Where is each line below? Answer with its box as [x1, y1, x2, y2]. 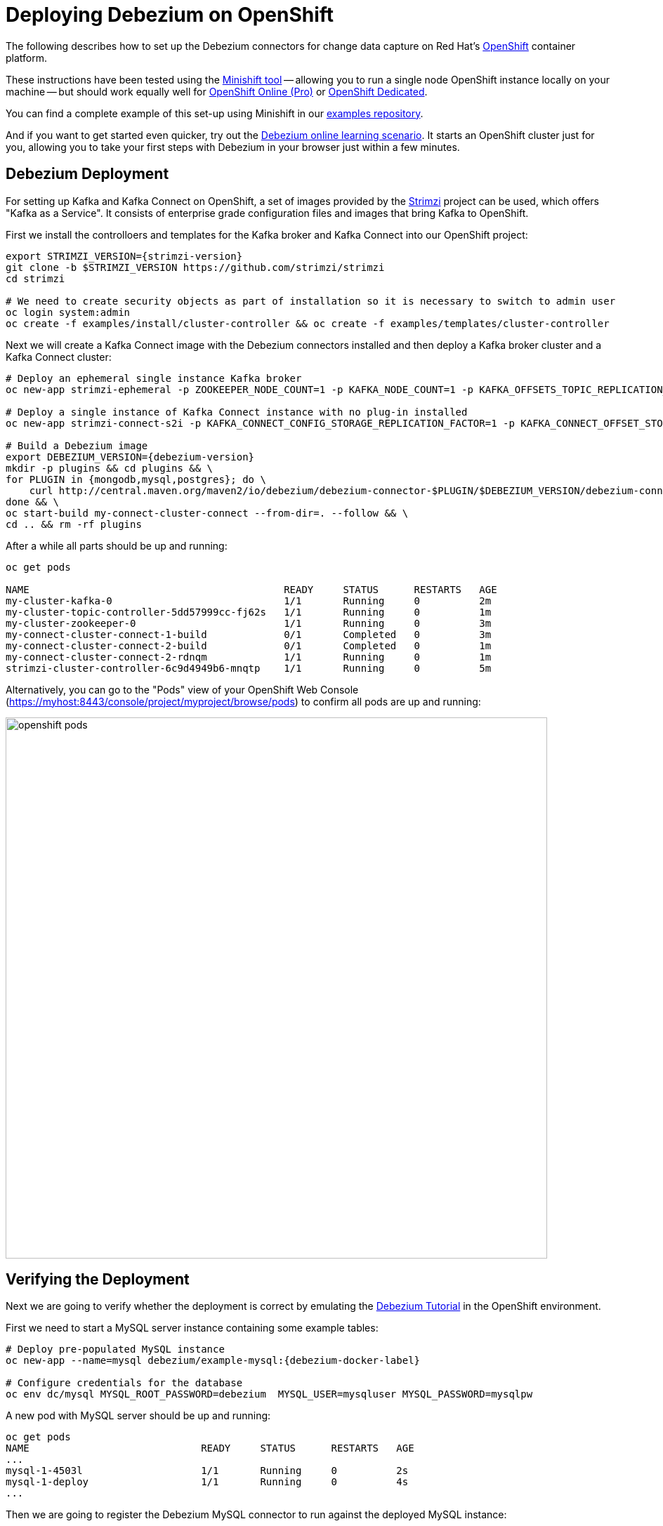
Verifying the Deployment [6, 1270, 190, 1289]
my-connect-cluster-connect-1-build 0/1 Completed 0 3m [6, 628, 492, 640]
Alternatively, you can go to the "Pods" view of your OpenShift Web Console [6, 683, 359, 696]
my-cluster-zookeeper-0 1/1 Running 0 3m [6, 617, 492, 629]
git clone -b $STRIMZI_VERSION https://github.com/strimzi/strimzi [6, 261, 385, 273]
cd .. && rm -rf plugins [6, 518, 142, 530]
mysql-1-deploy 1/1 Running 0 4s [6, 1476, 409, 1488]
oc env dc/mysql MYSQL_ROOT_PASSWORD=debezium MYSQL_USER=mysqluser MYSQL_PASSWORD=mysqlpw [6, 1388, 533, 1400]
